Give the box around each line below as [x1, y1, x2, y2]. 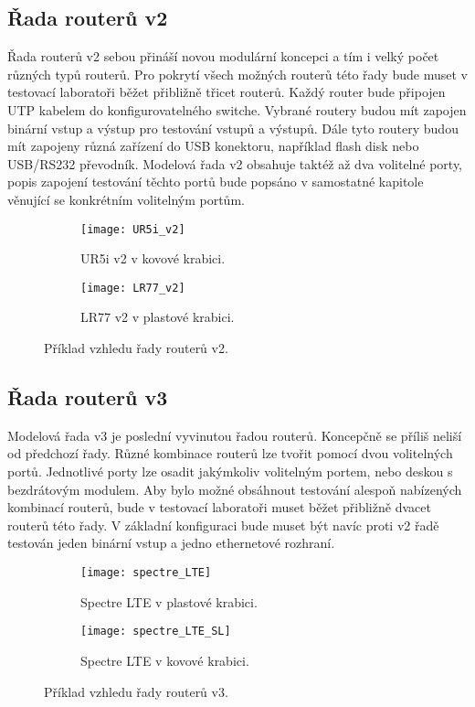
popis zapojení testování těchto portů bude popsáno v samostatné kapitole [7, 172, 424, 191]
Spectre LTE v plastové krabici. [80, 592, 258, 611]
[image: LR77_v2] [80, 281, 185, 295]
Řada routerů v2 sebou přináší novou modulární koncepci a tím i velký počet [7, 47, 439, 66]
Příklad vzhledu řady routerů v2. [44, 338, 228, 358]
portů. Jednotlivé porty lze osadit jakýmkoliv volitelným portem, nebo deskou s [7, 462, 453, 481]
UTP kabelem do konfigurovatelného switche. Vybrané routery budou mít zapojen [7, 100, 467, 119]
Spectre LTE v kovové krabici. [80, 650, 249, 670]
